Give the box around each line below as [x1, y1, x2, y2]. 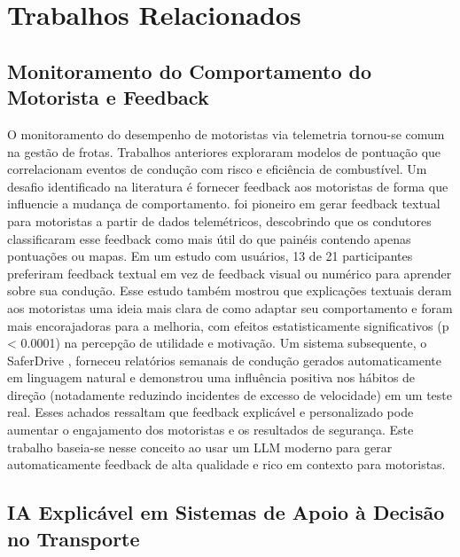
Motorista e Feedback [7, 83, 209, 111]
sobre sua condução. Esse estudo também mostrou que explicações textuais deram [7, 281, 452, 300]
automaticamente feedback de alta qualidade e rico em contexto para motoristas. [7, 455, 446, 474]
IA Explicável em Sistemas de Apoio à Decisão [7, 498, 445, 526]
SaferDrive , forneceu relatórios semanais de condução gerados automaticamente [7, 350, 441, 369]
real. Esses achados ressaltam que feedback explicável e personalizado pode [7, 403, 414, 421]
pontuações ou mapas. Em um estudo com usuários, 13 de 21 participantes [7, 247, 413, 265]
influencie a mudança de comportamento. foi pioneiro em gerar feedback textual [7, 194, 441, 213]
